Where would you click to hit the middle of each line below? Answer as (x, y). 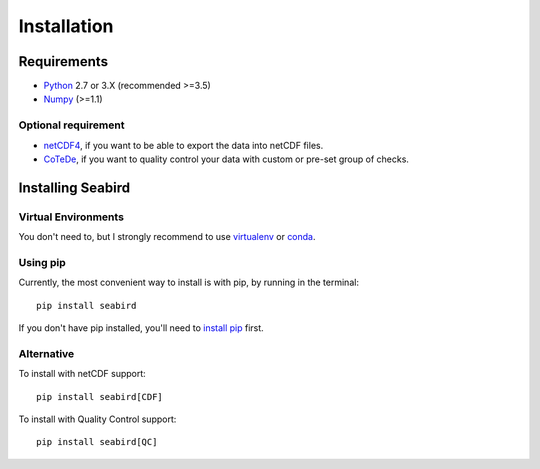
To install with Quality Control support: (97, 419)
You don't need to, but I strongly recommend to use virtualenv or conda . (167, 237)
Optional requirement (71, 125)
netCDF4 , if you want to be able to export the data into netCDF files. (183, 145)
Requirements (63, 61)
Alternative (46, 353)
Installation (66, 26)
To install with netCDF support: (82, 374)
